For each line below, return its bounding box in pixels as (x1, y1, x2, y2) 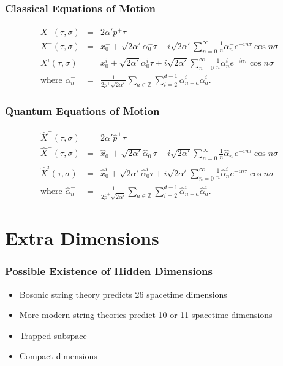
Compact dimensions (19, 349, 97, 362)
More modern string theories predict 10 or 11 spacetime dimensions (19, 308, 273, 321)
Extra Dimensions (5, 225, 159, 251)
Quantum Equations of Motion (5, 103, 160, 119)
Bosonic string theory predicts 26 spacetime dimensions (19, 287, 227, 300)
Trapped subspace (19, 329, 87, 341)
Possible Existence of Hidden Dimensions (5, 263, 213, 279)
